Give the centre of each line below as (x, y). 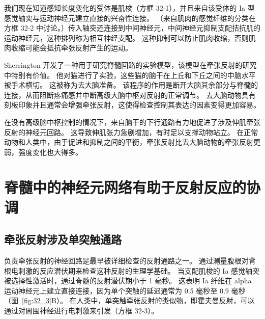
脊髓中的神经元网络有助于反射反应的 (125, 187)
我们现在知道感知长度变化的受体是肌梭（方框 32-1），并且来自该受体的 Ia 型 (129, 8)
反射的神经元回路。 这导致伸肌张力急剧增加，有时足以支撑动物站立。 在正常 (131, 132)
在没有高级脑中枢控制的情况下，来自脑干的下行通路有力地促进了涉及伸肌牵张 (132, 122)
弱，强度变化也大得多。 (43, 152)
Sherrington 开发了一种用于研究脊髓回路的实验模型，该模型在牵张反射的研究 (130, 64)
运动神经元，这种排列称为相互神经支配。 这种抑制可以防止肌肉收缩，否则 (126, 37)
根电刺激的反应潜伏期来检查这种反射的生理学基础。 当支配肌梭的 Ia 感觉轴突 (132, 270)
